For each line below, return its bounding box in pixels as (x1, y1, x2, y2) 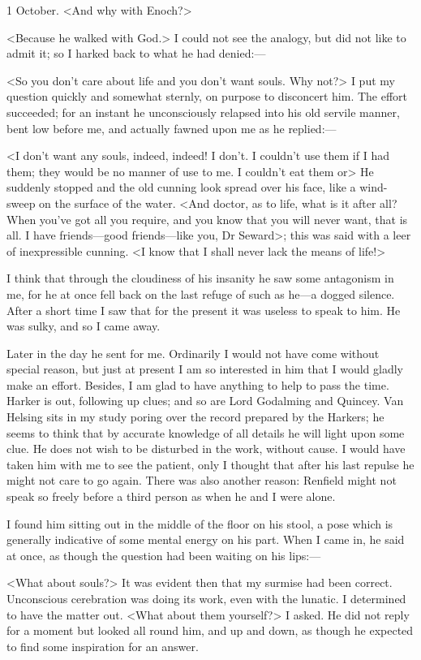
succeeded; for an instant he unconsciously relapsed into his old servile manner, (6, 103, 400, 120)
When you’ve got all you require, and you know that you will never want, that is (6, 210, 408, 227)
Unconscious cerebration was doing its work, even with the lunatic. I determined (6, 590, 406, 606)
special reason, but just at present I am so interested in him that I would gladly (6, 360, 404, 377)
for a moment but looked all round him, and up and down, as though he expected (6, 622, 414, 639)
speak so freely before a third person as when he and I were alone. (6, 488, 336, 505)
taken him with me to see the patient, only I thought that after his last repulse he (6, 455, 415, 472)
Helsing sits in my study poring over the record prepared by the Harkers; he (6, 408, 384, 425)
